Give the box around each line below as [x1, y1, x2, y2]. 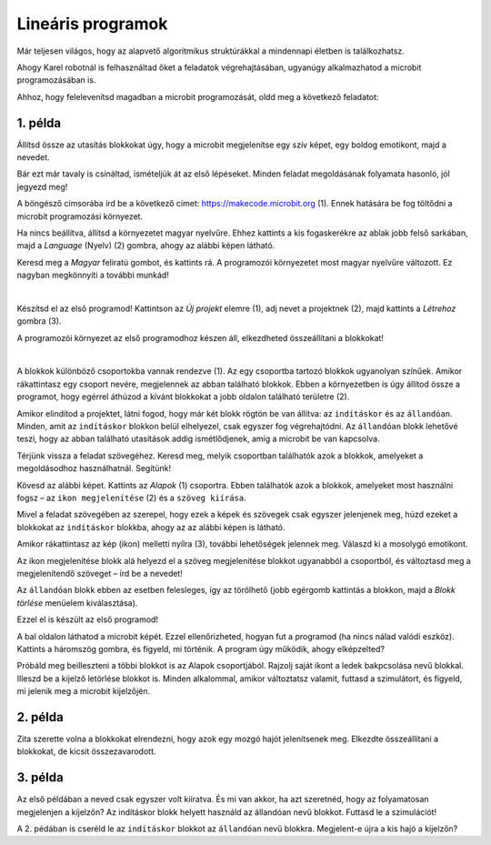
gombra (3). [16, 316, 62, 327]
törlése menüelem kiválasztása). [16, 597, 138, 609]
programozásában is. [16, 75, 96, 86]
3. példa [16, 770, 64, 786]
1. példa [16, 115, 62, 131]
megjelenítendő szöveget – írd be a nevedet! [16, 568, 184, 578]
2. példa [16, 709, 64, 725]
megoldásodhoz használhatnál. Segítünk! [16, 463, 172, 474]
